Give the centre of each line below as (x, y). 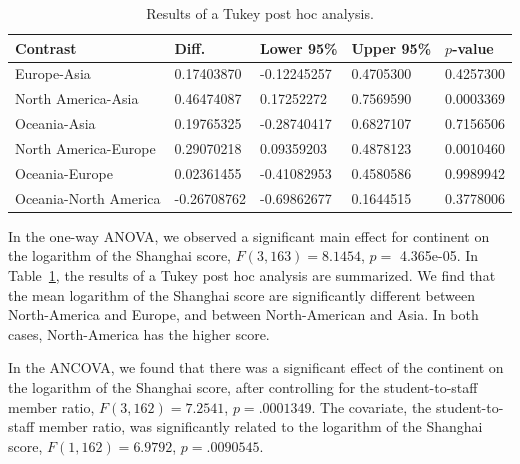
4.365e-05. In (439, 255)
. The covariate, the (371, 406)
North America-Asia (77, 98)
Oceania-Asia (55, 123)
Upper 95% (391, 47)
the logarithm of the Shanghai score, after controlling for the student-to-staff (243, 386)
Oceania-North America (88, 197)
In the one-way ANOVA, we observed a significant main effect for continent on (249, 235)
